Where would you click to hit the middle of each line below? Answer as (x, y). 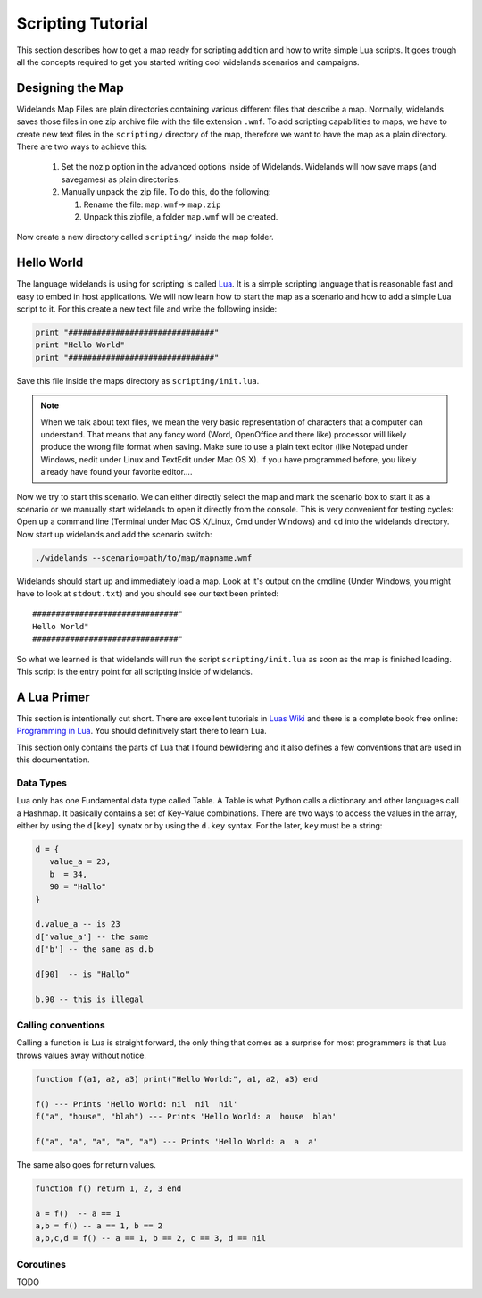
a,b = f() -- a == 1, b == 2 (99, 1226)
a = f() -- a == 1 (78, 1213)
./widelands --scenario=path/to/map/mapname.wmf (144, 557)
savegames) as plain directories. (121, 179)
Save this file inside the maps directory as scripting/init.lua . (138, 380)
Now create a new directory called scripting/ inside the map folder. (145, 237)
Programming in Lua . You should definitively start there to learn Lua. (141, 731)
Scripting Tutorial (83, 23)
